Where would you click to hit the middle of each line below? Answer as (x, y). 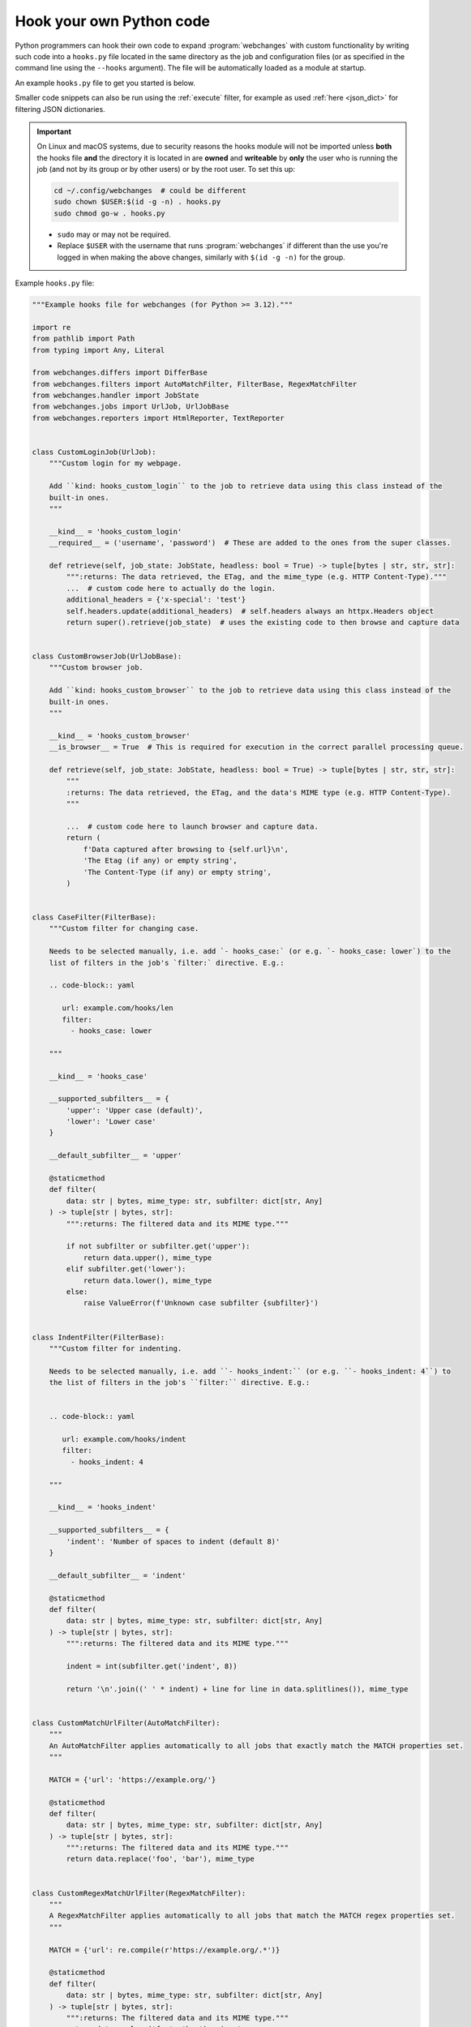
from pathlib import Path (83, 339)
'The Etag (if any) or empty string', (161, 861)
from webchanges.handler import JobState (116, 396)
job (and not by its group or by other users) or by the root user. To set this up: (166, 169)
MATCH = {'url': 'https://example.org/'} (133, 1779)
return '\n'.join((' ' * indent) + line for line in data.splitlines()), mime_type (237, 1689)
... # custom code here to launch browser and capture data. (193, 826)
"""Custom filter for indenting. (116, 1348)
